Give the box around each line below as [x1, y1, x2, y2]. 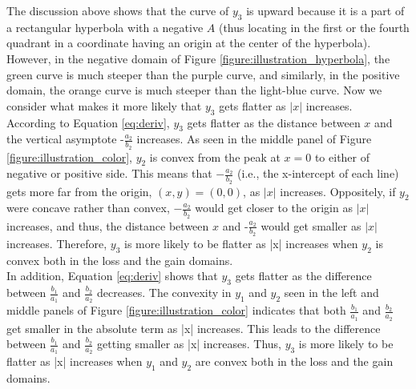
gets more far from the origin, [6, 182, 152, 199]
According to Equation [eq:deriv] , [6, 114, 170, 130]
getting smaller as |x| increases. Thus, [97, 335, 281, 352]
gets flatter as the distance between [187, 114, 361, 130]
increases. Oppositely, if [280, 182, 396, 199]
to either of [314, 148, 370, 165]
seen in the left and [284, 284, 379, 301]
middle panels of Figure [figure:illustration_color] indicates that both [6, 302, 346, 319]
